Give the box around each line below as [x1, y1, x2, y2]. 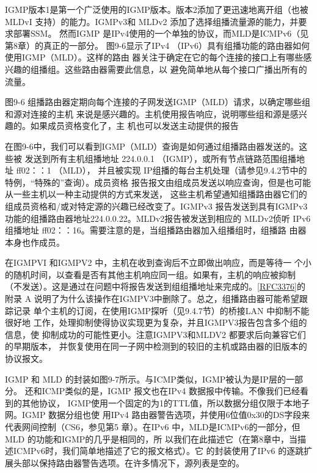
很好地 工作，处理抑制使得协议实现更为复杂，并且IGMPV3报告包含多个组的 [5, 316, 307, 329]
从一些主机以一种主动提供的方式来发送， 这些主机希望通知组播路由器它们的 [5, 188, 307, 200]
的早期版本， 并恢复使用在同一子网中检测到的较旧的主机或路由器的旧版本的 [5, 340, 307, 353]
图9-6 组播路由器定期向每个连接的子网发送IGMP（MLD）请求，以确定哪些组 [5, 95, 311, 108]
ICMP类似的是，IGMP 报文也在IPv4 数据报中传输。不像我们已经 [42, 384, 300, 397]
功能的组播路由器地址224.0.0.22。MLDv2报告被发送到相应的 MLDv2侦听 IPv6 [5, 211, 311, 224]
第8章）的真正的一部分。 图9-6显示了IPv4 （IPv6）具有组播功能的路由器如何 [5, 38, 310, 51]
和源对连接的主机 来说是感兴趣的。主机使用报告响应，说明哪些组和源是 [5, 107, 290, 120]
